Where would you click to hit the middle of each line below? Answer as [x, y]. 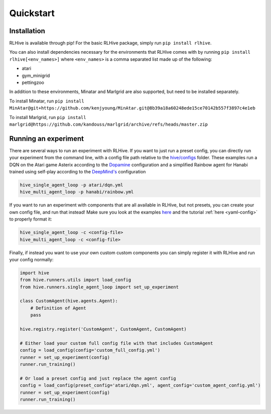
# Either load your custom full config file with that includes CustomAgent [116, 343]
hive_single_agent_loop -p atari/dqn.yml [72, 185]
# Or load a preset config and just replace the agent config [98, 378]
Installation [27, 31]
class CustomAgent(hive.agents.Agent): [69, 301]
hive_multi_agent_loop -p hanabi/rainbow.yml [77, 192]
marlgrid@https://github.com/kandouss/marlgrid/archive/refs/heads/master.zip [109, 124]
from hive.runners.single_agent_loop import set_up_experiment [99, 287]
